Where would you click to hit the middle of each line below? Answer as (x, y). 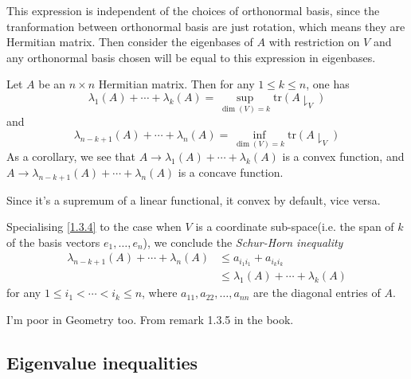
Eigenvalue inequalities (102, 362)
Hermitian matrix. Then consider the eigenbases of (130, 42)
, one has (328, 84)
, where (160, 293)
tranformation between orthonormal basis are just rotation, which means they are (206, 26)
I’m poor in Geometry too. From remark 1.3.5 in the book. (150, 319)
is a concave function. (231, 172)
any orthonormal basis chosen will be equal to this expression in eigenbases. (191, 57)
